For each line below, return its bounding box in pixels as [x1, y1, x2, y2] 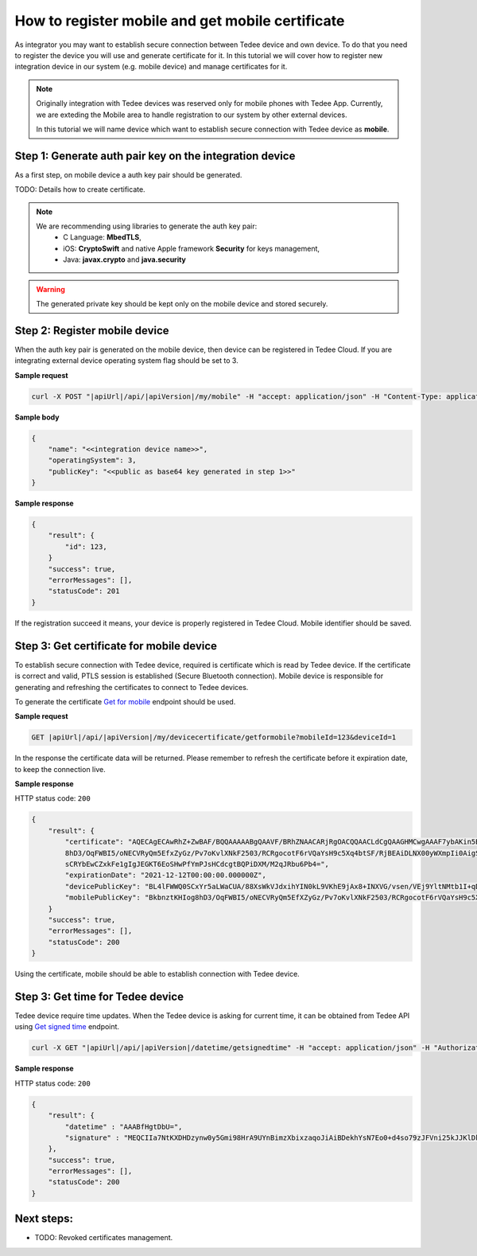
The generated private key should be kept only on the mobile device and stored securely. [36, 298, 328, 308]
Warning [36, 284, 65, 294]
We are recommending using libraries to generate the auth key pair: [36, 221, 258, 231]
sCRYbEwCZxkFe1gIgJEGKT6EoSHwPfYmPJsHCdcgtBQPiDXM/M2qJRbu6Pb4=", [64, 860, 330, 868]
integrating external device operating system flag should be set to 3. [14, 356, 238, 365]
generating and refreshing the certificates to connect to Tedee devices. [14, 682, 249, 692]
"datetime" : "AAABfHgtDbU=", [64, 1122, 183, 1131]
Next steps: [14, 1212, 74, 1226]
